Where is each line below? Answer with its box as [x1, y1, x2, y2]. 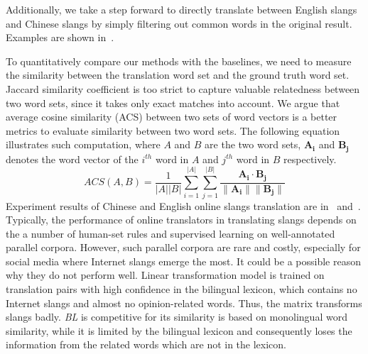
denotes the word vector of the [6, 151, 139, 166]
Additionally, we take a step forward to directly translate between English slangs [6, 2, 357, 16]
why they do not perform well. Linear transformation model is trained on [6, 267, 325, 282]
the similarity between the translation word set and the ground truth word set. [6, 67, 350, 82]
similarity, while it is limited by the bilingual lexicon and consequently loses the [6, 323, 352, 338]
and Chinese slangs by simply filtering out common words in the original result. [6, 16, 352, 31]
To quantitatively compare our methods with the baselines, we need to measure [6, 53, 352, 68]
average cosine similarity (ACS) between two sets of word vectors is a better [6, 109, 337, 124]
